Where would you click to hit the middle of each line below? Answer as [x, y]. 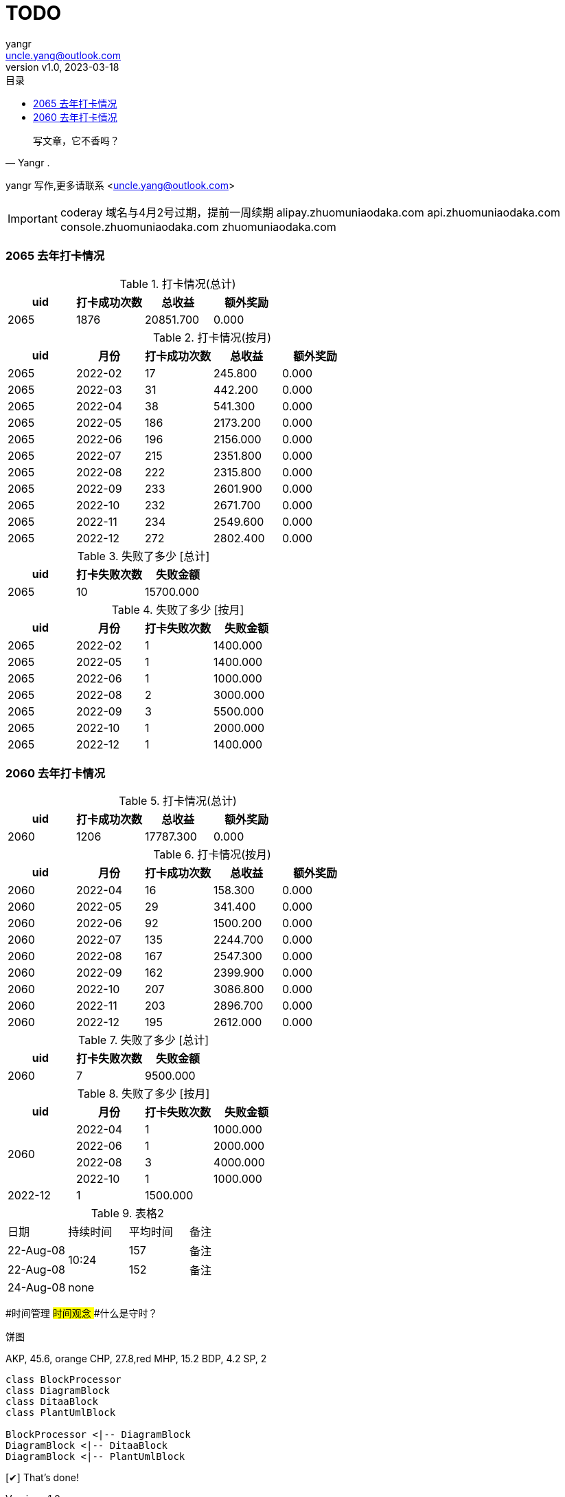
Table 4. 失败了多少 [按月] [178, 609]
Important [33, 218]
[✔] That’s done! [42, 1478]
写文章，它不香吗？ [76, 140]
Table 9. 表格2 [127, 1213]
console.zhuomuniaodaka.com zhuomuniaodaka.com [198, 226]
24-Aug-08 [37, 1288]
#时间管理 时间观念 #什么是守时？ [82, 1313]
